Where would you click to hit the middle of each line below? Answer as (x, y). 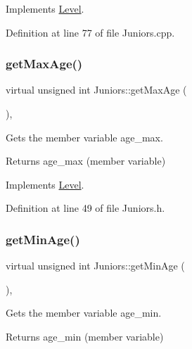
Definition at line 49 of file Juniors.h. (85, 208)
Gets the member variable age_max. (84, 137)
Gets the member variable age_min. (84, 313)
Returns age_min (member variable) (85, 336)
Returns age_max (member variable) (86, 161)
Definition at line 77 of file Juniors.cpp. (90, 32)
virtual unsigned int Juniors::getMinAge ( (95, 266)
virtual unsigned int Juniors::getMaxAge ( (96, 90)
